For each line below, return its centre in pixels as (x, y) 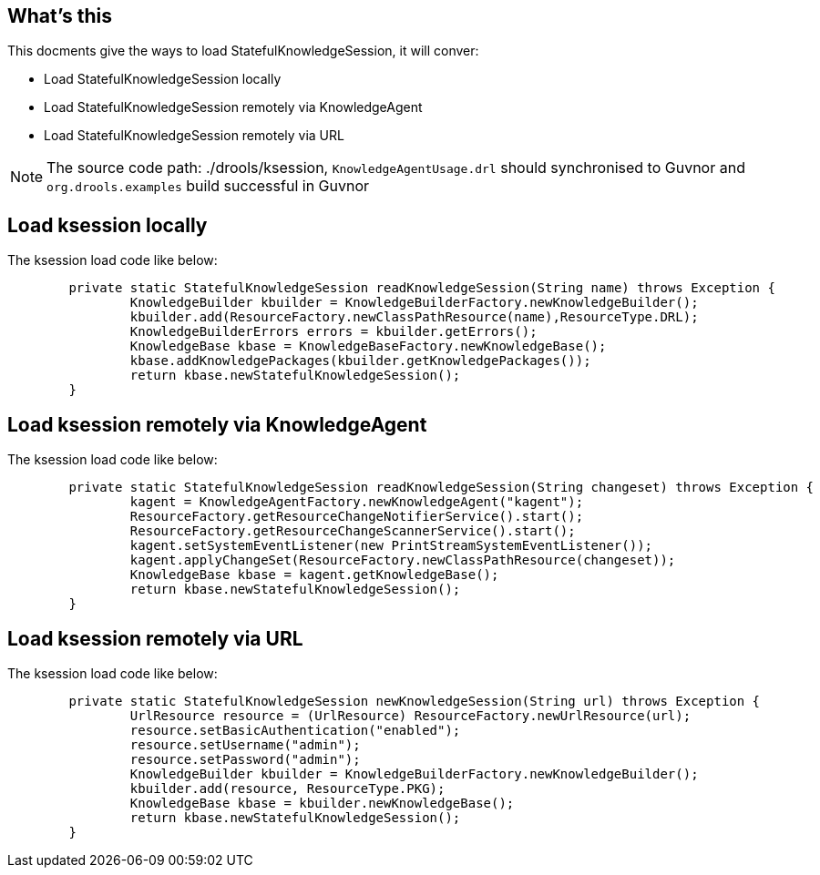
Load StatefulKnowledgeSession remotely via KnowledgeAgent (233, 107)
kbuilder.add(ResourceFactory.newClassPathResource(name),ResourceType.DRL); (414, 317)
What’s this (60, 16)
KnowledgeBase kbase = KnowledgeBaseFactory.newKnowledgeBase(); (368, 346)
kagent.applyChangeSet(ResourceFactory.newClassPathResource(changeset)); (403, 560)
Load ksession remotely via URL (155, 638)
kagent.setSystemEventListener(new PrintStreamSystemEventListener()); (391, 546)
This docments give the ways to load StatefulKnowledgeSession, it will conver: (243, 51)
